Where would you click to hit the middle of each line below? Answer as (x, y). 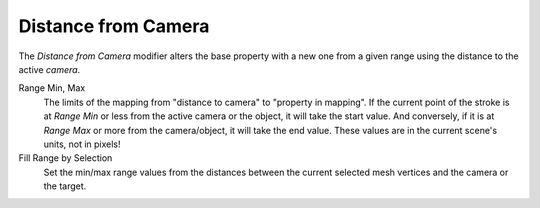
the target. (65, 186)
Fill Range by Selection (65, 158)
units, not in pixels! (82, 144)
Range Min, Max (52, 88)
